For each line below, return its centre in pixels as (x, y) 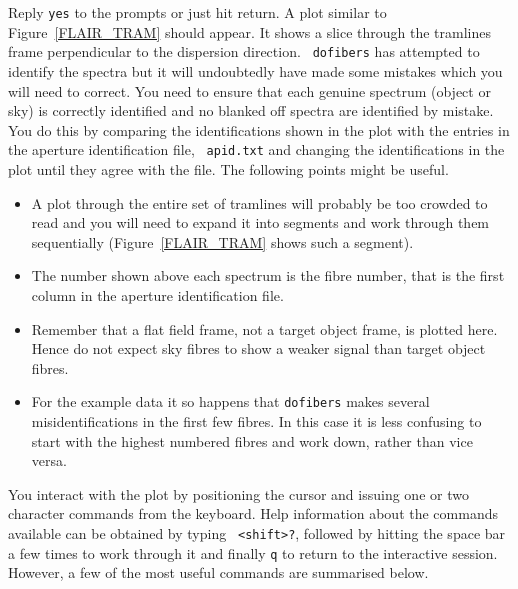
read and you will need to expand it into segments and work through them (260, 222)
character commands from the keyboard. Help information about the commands (253, 513)
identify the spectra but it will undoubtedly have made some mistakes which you (255, 70)
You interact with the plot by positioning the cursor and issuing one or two (238, 493)
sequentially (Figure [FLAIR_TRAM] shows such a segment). (222, 241)
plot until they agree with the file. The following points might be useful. (228, 168)
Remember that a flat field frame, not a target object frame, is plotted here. (264, 328)
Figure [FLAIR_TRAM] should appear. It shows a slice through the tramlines (249, 31)
